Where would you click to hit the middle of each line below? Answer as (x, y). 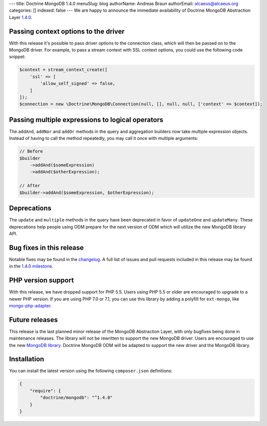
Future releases (34, 320)
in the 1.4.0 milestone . (31, 266)
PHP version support (41, 280)
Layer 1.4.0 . (21, 17)
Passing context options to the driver (67, 31)
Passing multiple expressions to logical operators (86, 120)
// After (30, 186)
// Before (31, 151)
